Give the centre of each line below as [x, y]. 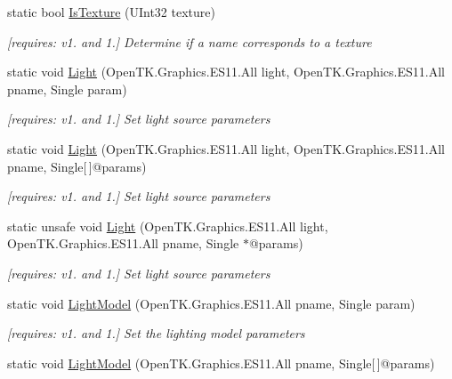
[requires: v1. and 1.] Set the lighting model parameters [156, 333]
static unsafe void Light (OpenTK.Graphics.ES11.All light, [168, 226]
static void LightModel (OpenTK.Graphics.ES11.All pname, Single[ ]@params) [221, 363]
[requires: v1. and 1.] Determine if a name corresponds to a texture [190, 41]
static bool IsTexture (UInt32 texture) [111, 12]
